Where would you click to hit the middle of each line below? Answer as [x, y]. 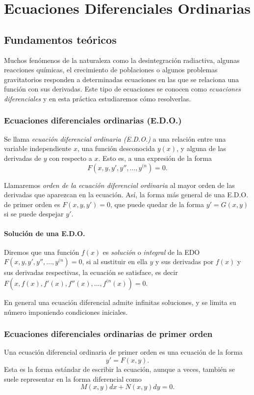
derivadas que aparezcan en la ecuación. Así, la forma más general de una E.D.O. [126, 195]
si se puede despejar [34, 214]
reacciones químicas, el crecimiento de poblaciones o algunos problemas [111, 70]
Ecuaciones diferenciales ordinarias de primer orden [108, 334]
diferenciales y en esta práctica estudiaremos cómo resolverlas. [98, 98]
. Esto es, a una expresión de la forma [155, 158]
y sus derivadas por [185, 261]
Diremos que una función [42, 252]
